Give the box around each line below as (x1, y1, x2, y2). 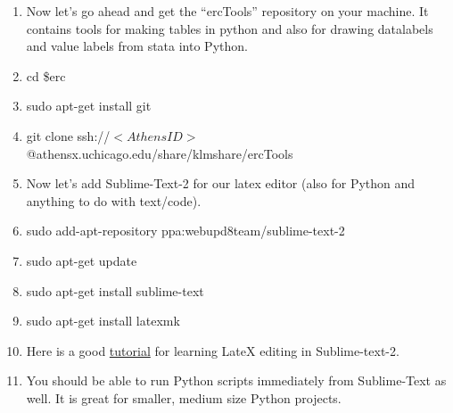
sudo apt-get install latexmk (26, 311, 180, 330)
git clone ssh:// (26, 126, 111, 145)
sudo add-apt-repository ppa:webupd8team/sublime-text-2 (26, 221, 345, 240)
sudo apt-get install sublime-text (26, 281, 204, 300)
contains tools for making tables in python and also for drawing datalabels (26, 19, 433, 37)
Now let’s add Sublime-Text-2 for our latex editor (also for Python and (26, 174, 416, 193)
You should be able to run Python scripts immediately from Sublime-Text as (26, 371, 447, 390)
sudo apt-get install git (26, 96, 152, 115)
